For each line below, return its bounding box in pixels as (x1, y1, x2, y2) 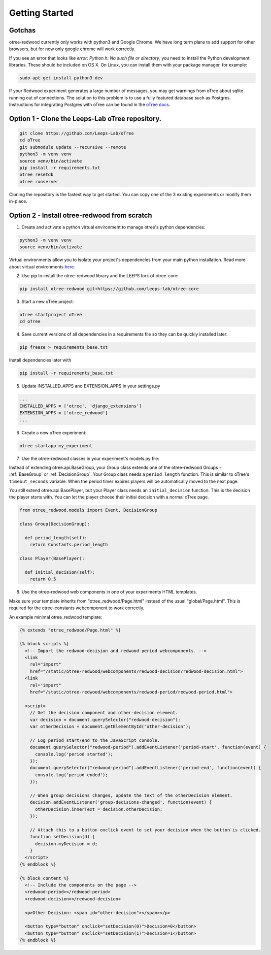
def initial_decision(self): (25, 569, 96, 575)
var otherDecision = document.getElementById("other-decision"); (30, 724, 191, 729)
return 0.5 (30, 576, 56, 582)
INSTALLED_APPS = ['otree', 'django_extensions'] (19, 403, 142, 409)
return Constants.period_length (30, 542, 108, 548)
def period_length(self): (25, 535, 87, 541)
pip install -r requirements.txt (19, 165, 101, 170)
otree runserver (19, 179, 59, 184)
